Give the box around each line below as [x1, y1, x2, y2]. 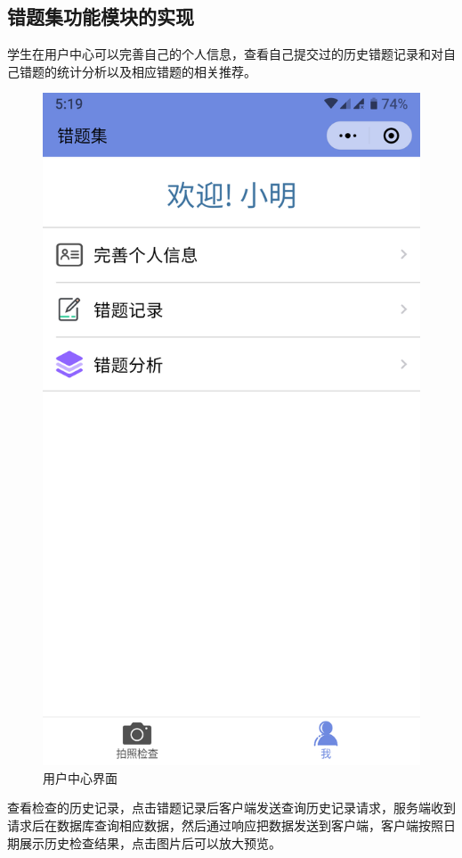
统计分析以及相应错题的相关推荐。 [56, 62, 256, 80]
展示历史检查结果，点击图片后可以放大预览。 [19, 833, 281, 852]
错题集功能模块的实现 [7, 3, 194, 30]
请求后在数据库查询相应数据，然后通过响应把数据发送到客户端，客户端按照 [7, 815, 443, 834]
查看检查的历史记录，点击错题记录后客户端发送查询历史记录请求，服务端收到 [7, 798, 456, 817]
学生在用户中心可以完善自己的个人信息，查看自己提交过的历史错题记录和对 [7, 45, 443, 63]
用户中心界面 [43, 768, 118, 787]
